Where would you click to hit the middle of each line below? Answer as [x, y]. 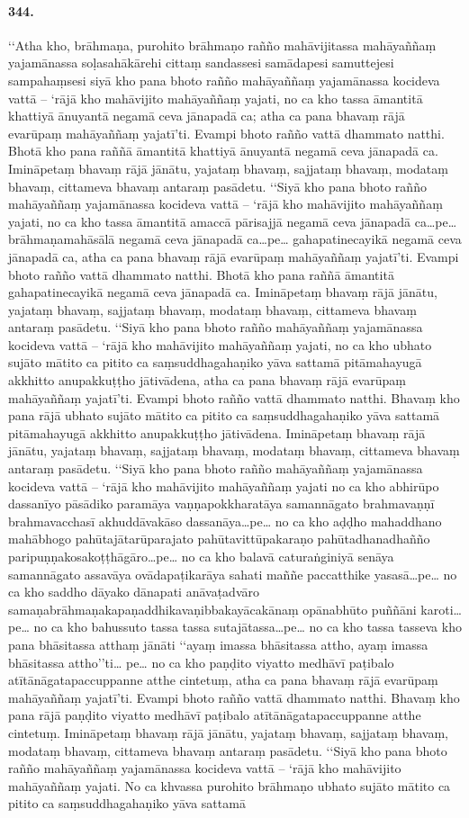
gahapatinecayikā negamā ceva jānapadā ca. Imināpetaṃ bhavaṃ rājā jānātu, [223, 292]
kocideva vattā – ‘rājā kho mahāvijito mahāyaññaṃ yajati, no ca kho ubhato [220, 344]
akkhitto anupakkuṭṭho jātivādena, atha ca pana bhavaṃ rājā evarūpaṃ [207, 380]
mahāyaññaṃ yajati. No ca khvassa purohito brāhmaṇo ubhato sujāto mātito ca [230, 785]
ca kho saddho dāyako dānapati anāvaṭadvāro [134, 592]
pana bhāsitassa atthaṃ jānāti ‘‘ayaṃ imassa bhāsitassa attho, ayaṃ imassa [218, 644]
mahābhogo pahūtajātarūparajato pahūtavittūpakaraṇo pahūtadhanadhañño [219, 539]
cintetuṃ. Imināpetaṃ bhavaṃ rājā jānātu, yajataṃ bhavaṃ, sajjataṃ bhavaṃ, [228, 732]
